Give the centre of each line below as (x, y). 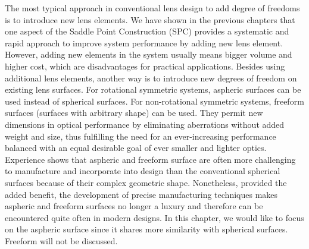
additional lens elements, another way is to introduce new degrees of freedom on (151, 78)
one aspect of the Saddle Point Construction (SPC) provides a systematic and (147, 31)
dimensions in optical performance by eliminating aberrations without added (145, 124)
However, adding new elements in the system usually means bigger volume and (149, 54)
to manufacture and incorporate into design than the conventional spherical (143, 171)
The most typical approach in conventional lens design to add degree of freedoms (152, 8)
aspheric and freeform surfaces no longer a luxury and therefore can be (134, 206)
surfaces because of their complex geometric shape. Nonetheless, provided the (146, 182)
